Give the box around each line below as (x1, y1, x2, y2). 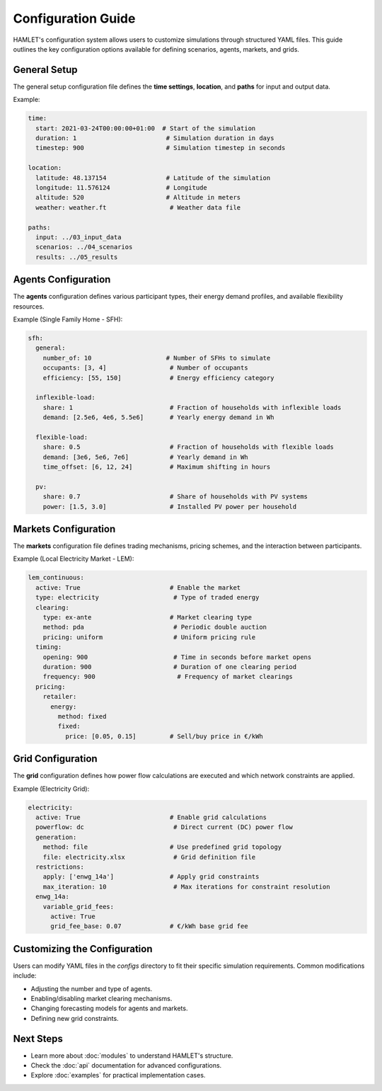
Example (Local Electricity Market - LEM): (13, 554, 134, 563)
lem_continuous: (28, 573, 85, 582)
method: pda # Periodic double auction (42, 623, 267, 632)
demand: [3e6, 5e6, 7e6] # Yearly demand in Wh (42, 453, 248, 461)
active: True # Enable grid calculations (35, 813, 267, 821)
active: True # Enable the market (35, 583, 241, 591)
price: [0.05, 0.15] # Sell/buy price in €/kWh (64, 732, 263, 740)
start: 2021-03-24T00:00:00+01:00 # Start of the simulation (35, 124, 256, 132)
